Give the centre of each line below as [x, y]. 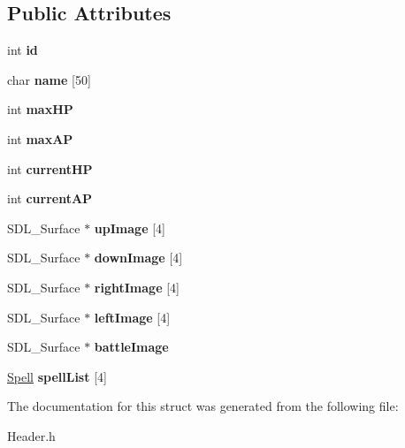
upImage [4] [130, 228]
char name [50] [49, 79]
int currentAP [50, 198]
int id [23, 50]
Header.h [31, 435]
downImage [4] [138, 258]
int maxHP [40, 109]
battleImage [131, 347]
